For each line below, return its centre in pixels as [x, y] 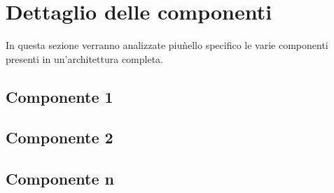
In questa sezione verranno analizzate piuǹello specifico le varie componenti [167, 45]
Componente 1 [60, 96]
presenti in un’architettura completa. [84, 58]
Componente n [60, 179]
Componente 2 [60, 137]
